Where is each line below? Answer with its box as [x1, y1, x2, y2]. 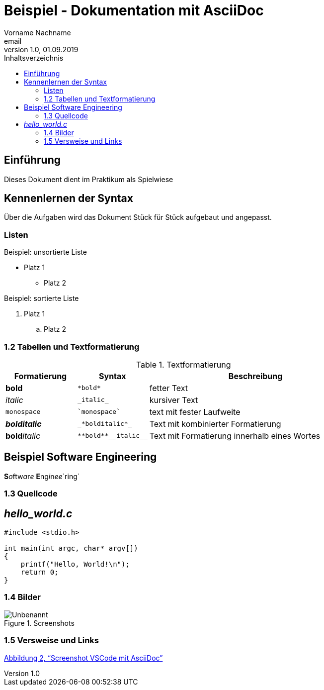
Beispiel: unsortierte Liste [4, 248, 87, 257]
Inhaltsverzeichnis [4, 53, 64, 62]
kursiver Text [149, 394, 198, 405]
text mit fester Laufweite [149, 406, 241, 417]
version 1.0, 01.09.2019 [4, 45, 79, 54]
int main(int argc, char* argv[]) [4, 544, 138, 552]
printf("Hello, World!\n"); [20, 560, 130, 568]
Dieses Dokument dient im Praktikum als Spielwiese [4, 175, 173, 184]
